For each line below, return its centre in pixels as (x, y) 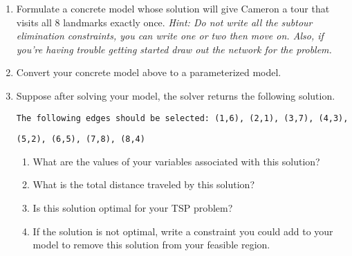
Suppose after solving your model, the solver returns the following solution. (176, 95)
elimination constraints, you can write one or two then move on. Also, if (170, 36)
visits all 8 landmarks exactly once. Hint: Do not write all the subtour (164, 22)
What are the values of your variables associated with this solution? (176, 161)
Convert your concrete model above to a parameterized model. (149, 72)
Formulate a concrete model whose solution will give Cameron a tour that (173, 8)
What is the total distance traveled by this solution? (143, 184)
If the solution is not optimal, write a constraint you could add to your (183, 231)
